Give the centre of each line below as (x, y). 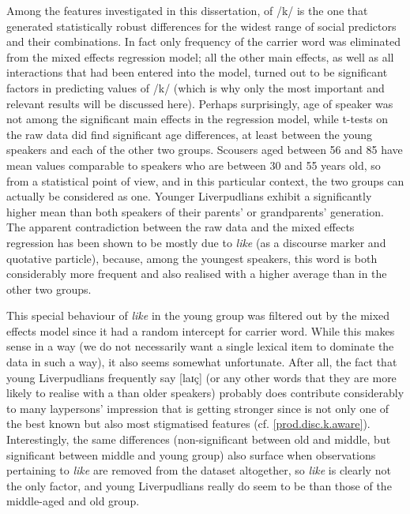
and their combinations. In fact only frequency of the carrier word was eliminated (203, 41)
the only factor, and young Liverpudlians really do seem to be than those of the (199, 485)
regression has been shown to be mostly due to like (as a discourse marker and (196, 242)
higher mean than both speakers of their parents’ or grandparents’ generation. (195, 211)
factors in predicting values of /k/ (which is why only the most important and (196, 87)
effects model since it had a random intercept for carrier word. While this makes (201, 330)
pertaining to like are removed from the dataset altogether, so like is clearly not (199, 470)
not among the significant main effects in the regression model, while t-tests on (197, 119)
